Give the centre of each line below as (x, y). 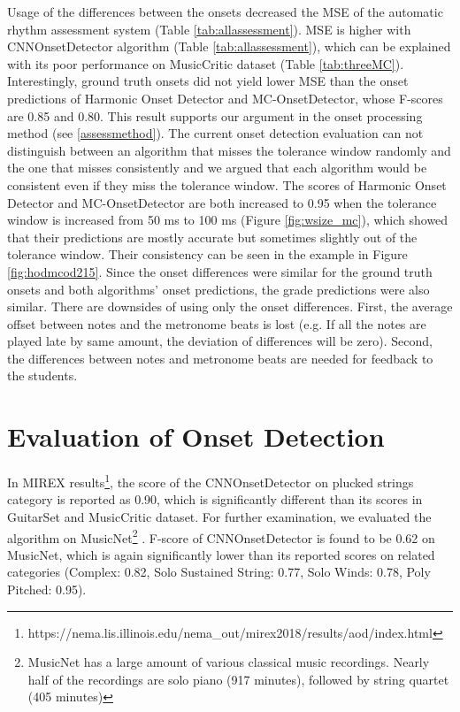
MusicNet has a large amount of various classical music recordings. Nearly (229, 662)
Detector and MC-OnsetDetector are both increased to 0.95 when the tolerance (222, 202)
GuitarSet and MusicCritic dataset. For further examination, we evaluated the (219, 517)
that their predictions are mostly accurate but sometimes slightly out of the (212, 237)
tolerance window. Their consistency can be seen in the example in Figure (207, 254)
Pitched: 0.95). (47, 590)
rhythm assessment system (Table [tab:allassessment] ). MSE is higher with (209, 29)
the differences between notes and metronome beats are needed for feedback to (220, 358)
